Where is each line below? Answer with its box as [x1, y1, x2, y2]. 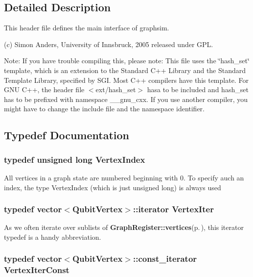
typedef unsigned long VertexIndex [4, 153, 145, 165]
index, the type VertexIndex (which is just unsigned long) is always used [4, 182, 221, 192]
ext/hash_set [95, 84, 136, 95]
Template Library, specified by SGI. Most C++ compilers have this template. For [4, 75, 249, 85]
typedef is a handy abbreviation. [4, 231, 101, 242]
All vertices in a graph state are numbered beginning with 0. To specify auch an [4, 172, 244, 182]
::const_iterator [133, 252, 197, 265]
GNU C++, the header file [4, 84, 85, 95]
